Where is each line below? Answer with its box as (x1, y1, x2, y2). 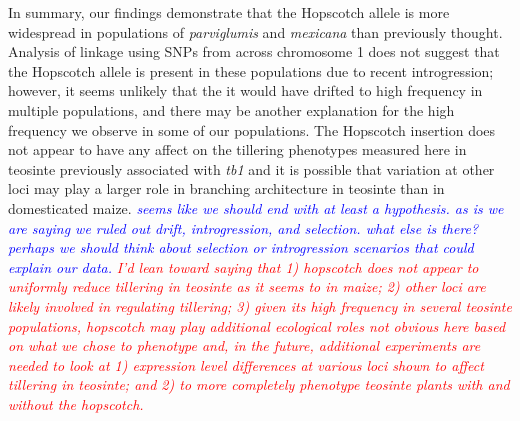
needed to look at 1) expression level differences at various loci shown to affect (8, 354, 484, 375)
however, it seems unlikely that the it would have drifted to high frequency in (8, 80, 483, 101)
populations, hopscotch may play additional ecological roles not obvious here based (8, 315, 506, 336)
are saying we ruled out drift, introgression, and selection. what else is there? (8, 217, 479, 238)
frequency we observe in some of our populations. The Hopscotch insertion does (8, 119, 496, 140)
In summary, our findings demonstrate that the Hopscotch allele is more (8, 2, 450, 22)
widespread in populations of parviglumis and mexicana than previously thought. (8, 21, 503, 42)
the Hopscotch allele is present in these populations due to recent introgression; (8, 60, 494, 81)
